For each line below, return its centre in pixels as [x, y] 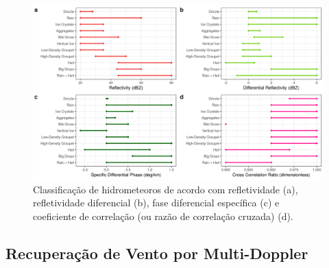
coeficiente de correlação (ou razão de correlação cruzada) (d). [163, 216]
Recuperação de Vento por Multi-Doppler [157, 253]
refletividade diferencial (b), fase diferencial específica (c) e [156, 203]
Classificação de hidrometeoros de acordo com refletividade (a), [166, 189]
